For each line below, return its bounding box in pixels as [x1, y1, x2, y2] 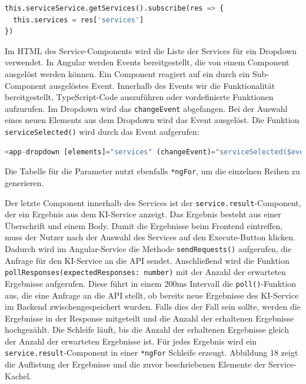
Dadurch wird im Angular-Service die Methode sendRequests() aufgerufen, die [5, 242, 292, 254]
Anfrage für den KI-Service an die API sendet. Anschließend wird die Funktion [5, 254, 290, 266]
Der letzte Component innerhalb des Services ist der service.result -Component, [5, 196, 301, 208]
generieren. [5, 176, 44, 188]
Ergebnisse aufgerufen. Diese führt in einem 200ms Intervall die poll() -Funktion [5, 277, 297, 289]
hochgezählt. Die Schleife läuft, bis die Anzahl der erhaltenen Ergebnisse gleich [5, 323, 289, 336]
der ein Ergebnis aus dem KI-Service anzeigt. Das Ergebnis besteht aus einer [5, 208, 281, 220]
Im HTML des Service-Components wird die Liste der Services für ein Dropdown [5, 44, 297, 57]
